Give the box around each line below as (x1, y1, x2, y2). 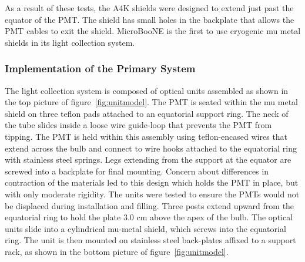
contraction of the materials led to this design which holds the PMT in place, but (5, 176, 299, 189)
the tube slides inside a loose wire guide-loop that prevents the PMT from (5, 119, 272, 131)
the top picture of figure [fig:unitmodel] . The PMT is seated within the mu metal (5, 96, 299, 108)
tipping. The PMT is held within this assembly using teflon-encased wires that (5, 130, 288, 142)
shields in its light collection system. (5, 36, 135, 48)
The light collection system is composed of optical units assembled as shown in (5, 84, 289, 96)
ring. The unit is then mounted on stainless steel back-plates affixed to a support (5, 234, 296, 246)
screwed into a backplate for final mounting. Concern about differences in (5, 164, 269, 177)
